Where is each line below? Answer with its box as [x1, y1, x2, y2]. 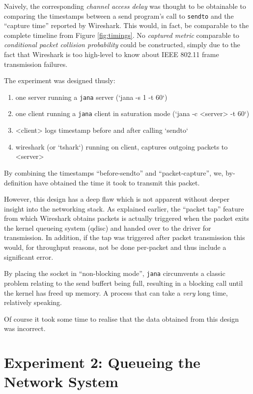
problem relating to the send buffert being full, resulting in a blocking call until [4, 277, 243, 288]
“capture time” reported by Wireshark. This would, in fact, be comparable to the [4, 20, 249, 30]
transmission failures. [4, 59, 68, 69]
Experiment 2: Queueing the [4, 352, 200, 372]
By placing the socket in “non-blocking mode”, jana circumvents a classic [4, 268, 225, 278]
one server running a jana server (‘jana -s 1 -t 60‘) [15, 91, 168, 102]
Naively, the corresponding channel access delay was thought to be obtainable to [4, 1, 246, 11]
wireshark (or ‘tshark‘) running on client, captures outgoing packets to [15, 141, 228, 152]
